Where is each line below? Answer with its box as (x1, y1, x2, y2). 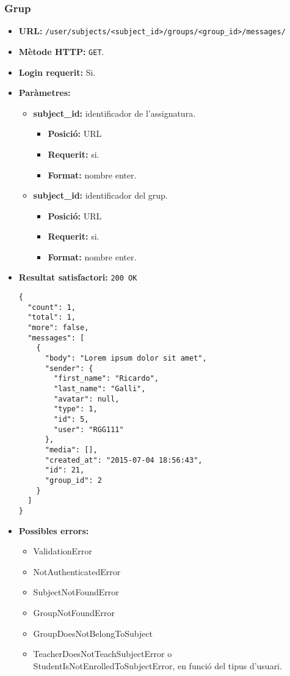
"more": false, (27, 323, 89, 332)
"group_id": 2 (45, 476, 102, 485)
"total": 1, (27, 313, 76, 322)
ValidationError (33, 545, 92, 557)
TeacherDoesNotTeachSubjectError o (33, 647, 172, 660)
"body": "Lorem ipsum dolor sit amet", (45, 354, 207, 363)
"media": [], (45, 445, 98, 454)
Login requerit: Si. (18, 65, 96, 78)
